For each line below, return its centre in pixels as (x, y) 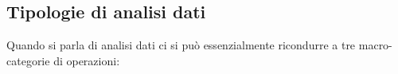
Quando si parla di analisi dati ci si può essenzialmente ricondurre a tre (181, 45)
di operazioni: (87, 60)
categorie (28, 60)
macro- (375, 45)
